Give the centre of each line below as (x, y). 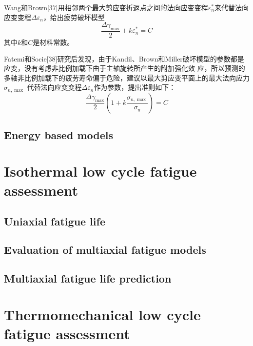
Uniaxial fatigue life (55, 221)
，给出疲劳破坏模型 (74, 17)
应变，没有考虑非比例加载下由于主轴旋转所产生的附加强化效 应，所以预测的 (125, 68)
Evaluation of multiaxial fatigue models (105, 250)
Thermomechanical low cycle (102, 314)
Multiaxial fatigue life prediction (88, 278)
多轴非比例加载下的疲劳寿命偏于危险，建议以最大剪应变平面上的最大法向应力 (127, 77)
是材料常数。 (53, 42)
